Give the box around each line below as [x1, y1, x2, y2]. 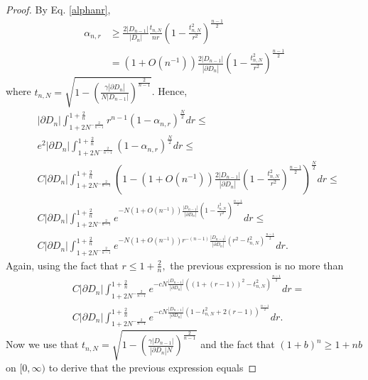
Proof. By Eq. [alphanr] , [6, 2, 111, 16]
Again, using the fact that [6, 257, 119, 272]
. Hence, [151, 84, 188, 99]
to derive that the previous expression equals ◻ [48, 359, 257, 374]
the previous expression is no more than [170, 257, 344, 272]
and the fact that [200, 337, 275, 352]
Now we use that [6, 337, 79, 352]
